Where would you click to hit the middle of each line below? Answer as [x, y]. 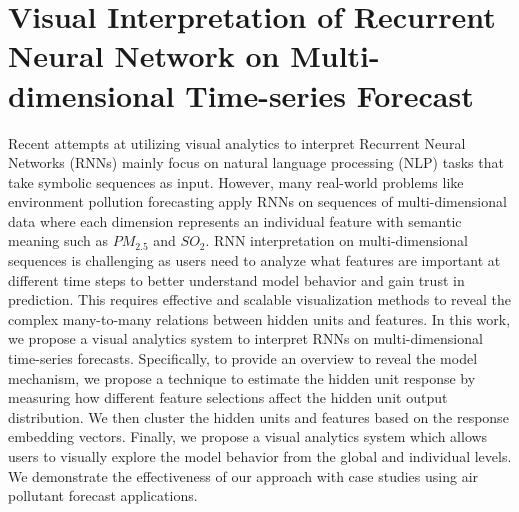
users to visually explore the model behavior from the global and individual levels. [260, 456]
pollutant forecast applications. [103, 495]
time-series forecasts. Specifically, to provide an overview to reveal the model [243, 358]
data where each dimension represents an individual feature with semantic [235, 220]
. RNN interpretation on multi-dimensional [337, 240]
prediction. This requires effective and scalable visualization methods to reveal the [259, 299]
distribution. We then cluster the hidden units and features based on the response [258, 416]
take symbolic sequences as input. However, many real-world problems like [236, 181]
